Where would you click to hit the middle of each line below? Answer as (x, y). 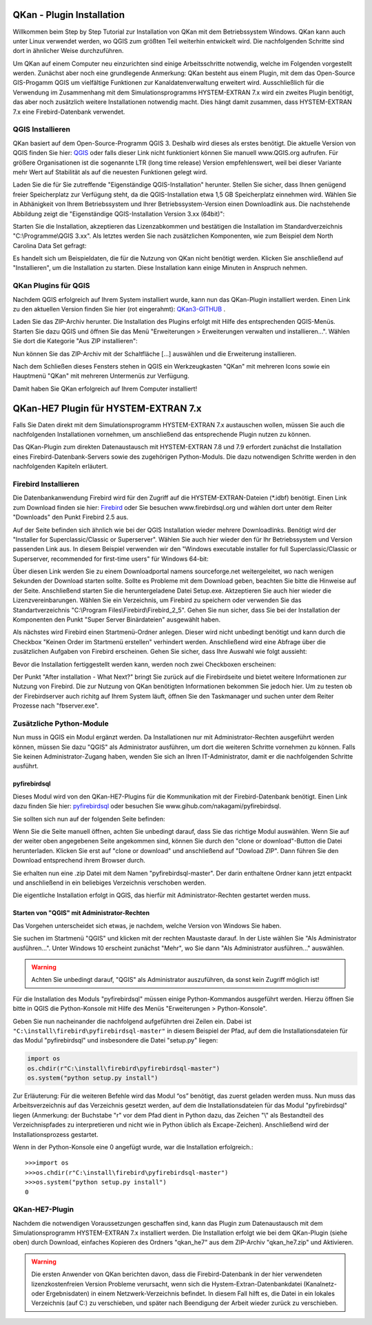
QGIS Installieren (41, 130)
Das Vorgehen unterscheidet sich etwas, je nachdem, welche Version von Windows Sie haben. (147, 925)
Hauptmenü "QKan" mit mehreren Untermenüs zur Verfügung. (101, 376)
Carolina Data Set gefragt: (50, 245)
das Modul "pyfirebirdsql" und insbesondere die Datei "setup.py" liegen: (115, 1040)
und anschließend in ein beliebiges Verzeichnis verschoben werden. (110, 883)
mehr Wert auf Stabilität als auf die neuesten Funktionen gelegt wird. (110, 172)
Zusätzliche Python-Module (61, 723)
